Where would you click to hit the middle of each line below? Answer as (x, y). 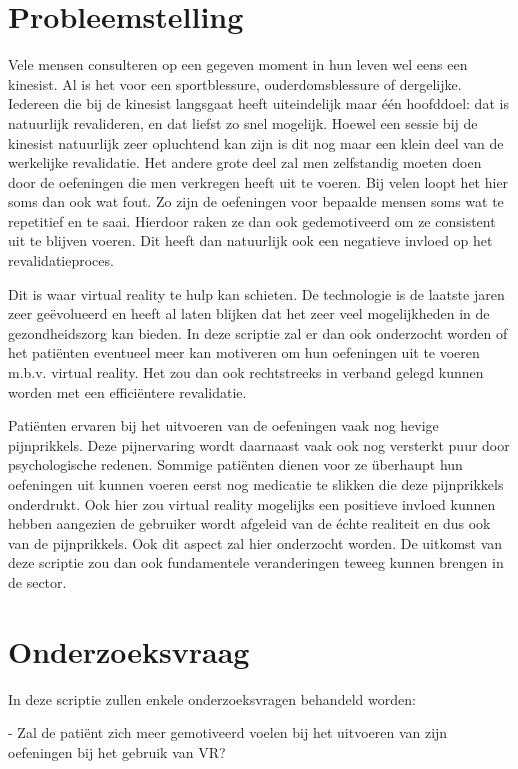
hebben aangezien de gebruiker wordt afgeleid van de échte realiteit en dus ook (249, 523)
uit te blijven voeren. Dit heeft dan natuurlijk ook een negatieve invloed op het (250, 240)
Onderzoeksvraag (129, 650)
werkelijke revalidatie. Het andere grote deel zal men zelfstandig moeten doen (245, 162)
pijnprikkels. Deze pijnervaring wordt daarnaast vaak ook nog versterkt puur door (259, 444)
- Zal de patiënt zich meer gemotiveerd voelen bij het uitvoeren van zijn (228, 732)
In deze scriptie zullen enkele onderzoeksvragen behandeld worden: (212, 698)
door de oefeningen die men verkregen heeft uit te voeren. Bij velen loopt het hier (258, 181)
